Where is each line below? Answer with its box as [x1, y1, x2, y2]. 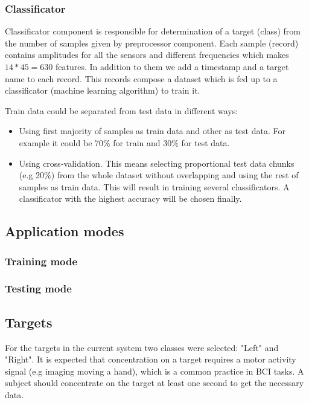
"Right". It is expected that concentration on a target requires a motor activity [5, 353, 296, 366]
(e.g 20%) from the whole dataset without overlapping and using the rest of [19, 169, 299, 181]
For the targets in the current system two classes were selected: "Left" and [5, 341, 279, 353]
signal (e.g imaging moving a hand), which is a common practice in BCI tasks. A [5, 364, 304, 377]
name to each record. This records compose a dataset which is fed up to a [5, 72, 278, 85]
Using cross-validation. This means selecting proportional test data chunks [19, 156, 295, 169]
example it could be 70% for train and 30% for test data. [19, 136, 230, 149]
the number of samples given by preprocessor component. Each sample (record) [5, 36, 299, 49]
